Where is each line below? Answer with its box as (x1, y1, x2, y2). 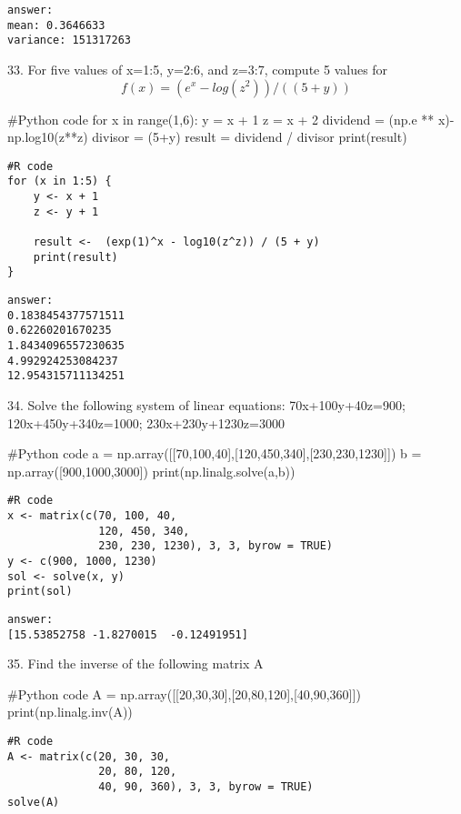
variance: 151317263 (7, 34, 132, 47)
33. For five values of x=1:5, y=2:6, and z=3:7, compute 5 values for (7, 59, 388, 78)
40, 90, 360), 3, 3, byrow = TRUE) (98, 779, 314, 793)
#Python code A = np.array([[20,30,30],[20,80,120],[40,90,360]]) (7, 684, 361, 703)
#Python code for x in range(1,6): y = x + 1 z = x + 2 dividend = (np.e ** (7, 109, 435, 128)
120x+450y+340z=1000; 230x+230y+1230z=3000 (7, 413, 285, 432)
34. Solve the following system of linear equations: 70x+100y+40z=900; (7, 395, 406, 414)
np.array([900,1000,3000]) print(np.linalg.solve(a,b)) (7, 461, 296, 480)
